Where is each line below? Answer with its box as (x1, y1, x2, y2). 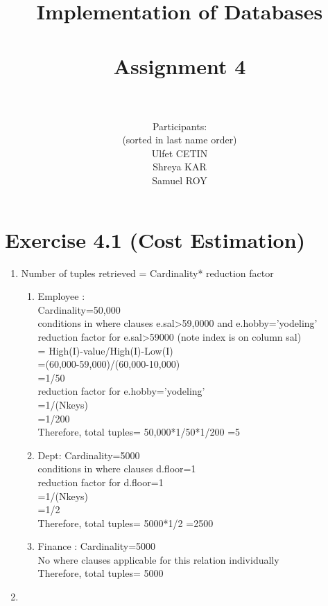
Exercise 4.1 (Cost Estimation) (5, 225, 306, 253)
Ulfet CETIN (151, 145, 208, 160)
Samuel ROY (152, 173, 207, 188)
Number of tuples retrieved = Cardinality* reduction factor (21, 265, 274, 280)
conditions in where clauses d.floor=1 (37, 461, 196, 476)
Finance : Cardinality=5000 (37, 539, 156, 553)
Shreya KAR (153, 159, 207, 174)
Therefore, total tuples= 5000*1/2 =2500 (37, 515, 214, 530)
